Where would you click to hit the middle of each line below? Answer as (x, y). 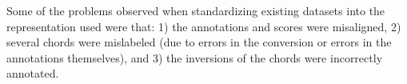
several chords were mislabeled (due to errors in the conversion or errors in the (199, 42)
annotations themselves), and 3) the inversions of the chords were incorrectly (195, 57)
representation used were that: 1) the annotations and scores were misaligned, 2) (204, 26)
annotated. (33, 73)
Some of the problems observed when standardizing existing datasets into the (196, 10)
